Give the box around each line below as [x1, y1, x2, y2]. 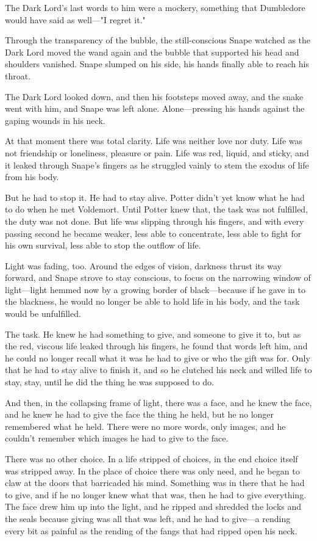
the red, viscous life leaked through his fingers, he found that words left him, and [5, 339, 308, 352]
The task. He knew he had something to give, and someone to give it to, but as [5, 327, 301, 340]
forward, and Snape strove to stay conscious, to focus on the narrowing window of [5, 271, 311, 284]
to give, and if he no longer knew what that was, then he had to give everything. [5, 488, 307, 501]
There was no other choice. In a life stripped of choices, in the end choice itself [5, 452, 298, 465]
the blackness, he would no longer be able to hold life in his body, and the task [5, 295, 300, 308]
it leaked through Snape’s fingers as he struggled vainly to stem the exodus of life [5, 158, 309, 171]
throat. [5, 69, 31, 82]
